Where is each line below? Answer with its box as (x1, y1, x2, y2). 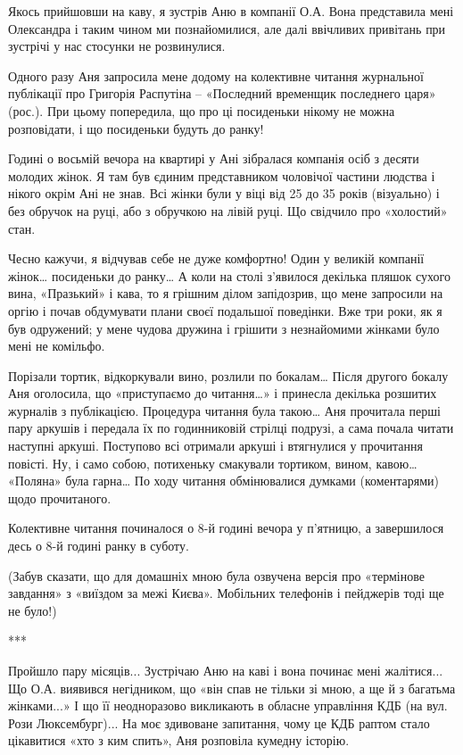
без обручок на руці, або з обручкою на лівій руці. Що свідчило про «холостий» (8, 201, 448, 220)
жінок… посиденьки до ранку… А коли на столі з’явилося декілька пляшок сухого (8, 266, 451, 285)
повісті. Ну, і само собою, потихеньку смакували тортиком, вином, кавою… (8, 453, 418, 472)
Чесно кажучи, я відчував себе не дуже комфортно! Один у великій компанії (8, 249, 425, 268)
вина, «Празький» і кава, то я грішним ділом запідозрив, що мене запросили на (8, 284, 443, 303)
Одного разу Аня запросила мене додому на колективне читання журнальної (8, 66, 424, 85)
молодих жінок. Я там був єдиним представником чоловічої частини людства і (8, 166, 435, 185)
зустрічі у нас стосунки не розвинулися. (8, 37, 226, 55)
